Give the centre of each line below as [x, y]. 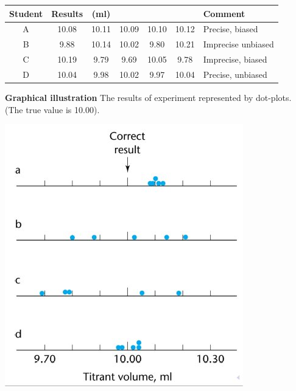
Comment [224, 13]
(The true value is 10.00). [52, 109]
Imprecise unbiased [238, 44]
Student [26, 13]
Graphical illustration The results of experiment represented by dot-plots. [148, 97]
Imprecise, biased [235, 59]
